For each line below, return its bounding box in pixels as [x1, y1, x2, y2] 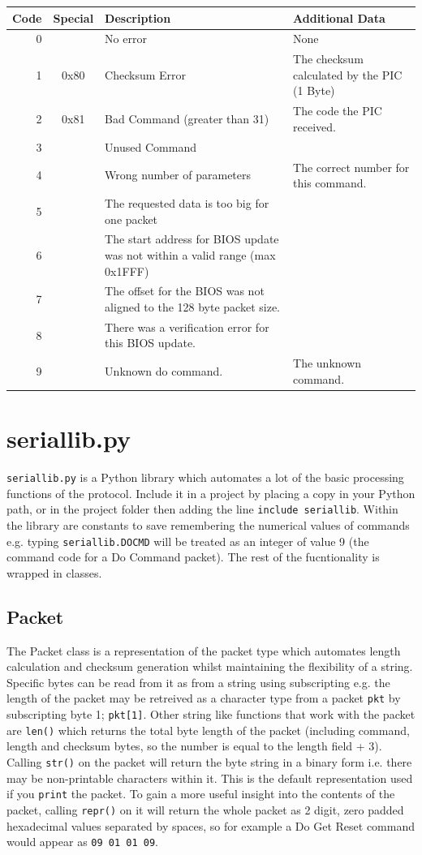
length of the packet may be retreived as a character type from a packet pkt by [6, 690, 401, 707]
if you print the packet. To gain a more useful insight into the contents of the [6, 785, 395, 802]
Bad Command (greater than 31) [105, 110, 269, 127]
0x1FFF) [105, 262, 149, 279]
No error [105, 30, 147, 47]
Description [105, 9, 171, 26]
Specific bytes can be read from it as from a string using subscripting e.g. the [6, 673, 390, 690]
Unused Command [105, 138, 196, 155]
